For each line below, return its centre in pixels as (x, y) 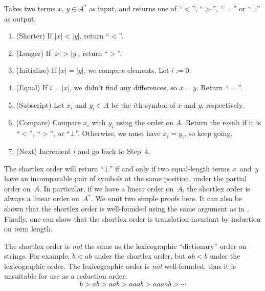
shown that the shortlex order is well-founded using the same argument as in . (127, 208)
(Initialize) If (36, 70)
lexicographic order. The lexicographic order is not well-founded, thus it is (120, 266)
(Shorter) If (34, 36)
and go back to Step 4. (114, 151)
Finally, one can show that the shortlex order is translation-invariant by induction (132, 218)
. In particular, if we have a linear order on (106, 188)
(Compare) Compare (48, 122)
